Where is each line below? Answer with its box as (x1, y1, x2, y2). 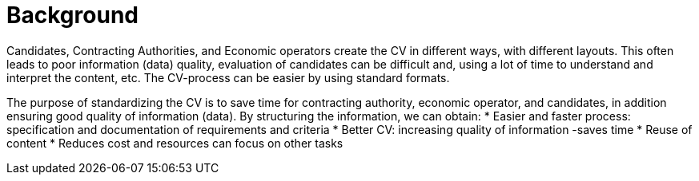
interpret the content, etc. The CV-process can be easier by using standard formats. (6, 70, 450, 85)
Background (6, 2, 139, 29)
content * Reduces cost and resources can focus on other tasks (6, 136, 343, 150)
